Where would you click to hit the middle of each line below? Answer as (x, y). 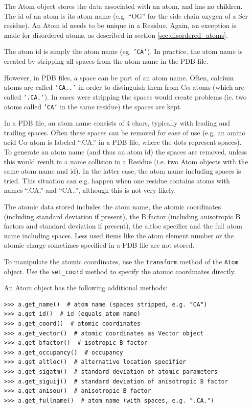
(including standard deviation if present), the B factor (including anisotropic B (122, 216)
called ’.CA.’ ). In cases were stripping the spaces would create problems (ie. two (125, 96)
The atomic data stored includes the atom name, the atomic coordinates (113, 206)
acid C (14, 142)
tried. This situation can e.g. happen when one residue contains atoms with (117, 180)
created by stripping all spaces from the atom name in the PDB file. (106, 61)
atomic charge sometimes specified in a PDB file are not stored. (99, 245)
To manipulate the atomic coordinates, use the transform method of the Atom (121, 261)
